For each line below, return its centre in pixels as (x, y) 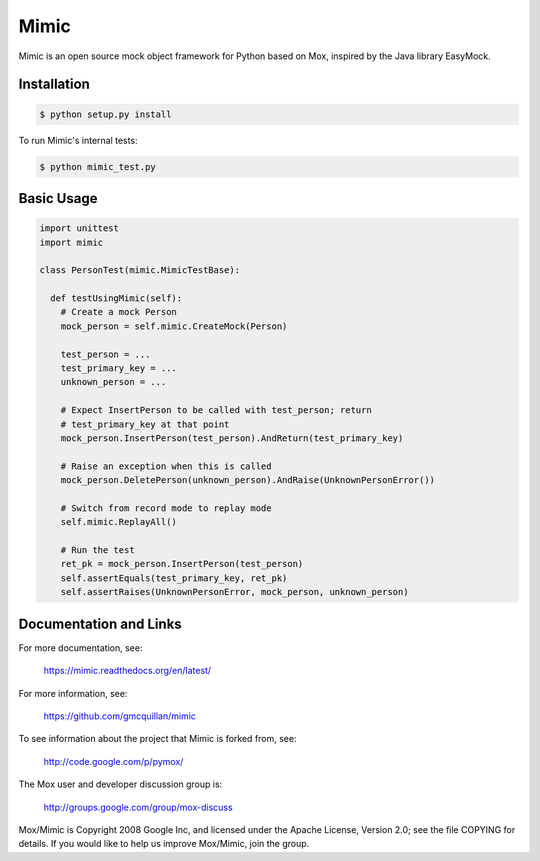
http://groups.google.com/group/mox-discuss (138, 807)
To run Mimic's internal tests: (78, 140)
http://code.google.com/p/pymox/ (113, 761)
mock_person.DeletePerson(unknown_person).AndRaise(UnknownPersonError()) (247, 480)
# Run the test (97, 550)
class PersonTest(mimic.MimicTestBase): (139, 270)
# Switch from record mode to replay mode (166, 508)
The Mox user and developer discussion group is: (120, 784)
